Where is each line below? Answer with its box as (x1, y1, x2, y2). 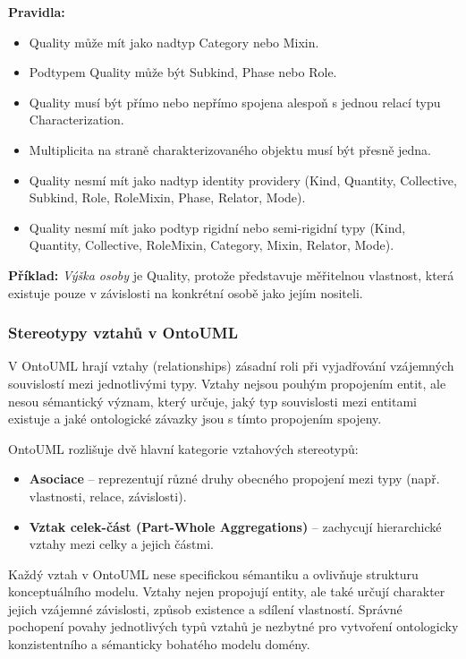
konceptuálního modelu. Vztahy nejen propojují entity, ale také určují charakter (8, 582, 445, 601)
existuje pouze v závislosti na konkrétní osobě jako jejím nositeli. (8, 283, 363, 302)
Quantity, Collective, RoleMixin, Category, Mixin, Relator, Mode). (29, 235, 394, 254)
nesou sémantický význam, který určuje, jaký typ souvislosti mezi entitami (8, 391, 418, 410)
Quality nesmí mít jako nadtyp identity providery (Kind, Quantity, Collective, (29, 170, 457, 189)
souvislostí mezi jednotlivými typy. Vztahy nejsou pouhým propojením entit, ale (8, 373, 446, 392)
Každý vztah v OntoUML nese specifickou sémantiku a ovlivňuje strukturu (8, 564, 419, 583)
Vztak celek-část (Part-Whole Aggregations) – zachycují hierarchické (29, 517, 442, 535)
